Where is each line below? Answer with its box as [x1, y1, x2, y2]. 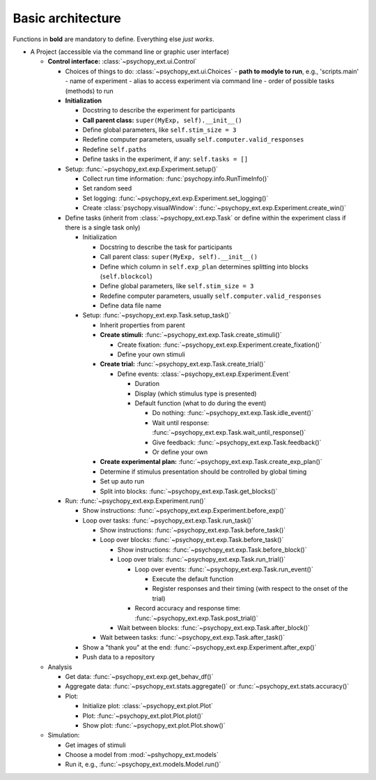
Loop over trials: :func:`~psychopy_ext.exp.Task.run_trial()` [117, 555, 286, 564]
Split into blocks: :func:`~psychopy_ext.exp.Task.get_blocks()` [100, 487, 278, 495]
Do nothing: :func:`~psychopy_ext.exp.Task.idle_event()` [152, 409, 313, 417]
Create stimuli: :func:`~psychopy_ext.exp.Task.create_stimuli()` [100, 331, 282, 339]
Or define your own [152, 447, 208, 456]
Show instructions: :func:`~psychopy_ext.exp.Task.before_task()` [100, 526, 286, 534]
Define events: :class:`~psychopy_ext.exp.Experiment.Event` [117, 370, 291, 378]
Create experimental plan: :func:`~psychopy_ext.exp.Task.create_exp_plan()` [100, 458, 323, 466]
